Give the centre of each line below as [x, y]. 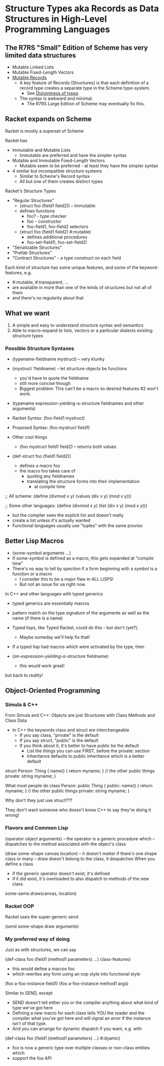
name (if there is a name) [37, 618]
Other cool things [30, 437]
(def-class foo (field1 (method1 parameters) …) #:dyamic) [63, 1038]
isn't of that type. [29, 1024]
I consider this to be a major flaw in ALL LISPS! [67, 579]
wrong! [12, 815]
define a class [19, 864]
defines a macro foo [40, 466]
